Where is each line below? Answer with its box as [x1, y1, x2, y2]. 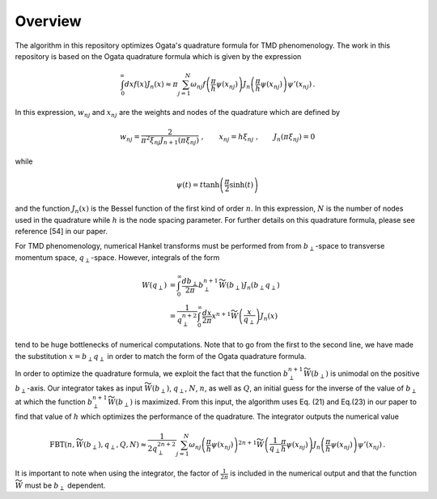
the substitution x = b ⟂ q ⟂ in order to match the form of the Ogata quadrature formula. [15, 351, 307, 363]
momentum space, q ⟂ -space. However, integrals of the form [15, 252, 220, 264]
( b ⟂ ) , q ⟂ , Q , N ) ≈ [83, 440, 147, 451]
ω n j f [190, 79, 206, 91]
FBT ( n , [49, 440, 75, 450]
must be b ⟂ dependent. [24, 480, 106, 492]
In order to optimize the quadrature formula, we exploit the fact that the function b [15, 369, 289, 378]
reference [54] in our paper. [15, 227, 108, 236]
